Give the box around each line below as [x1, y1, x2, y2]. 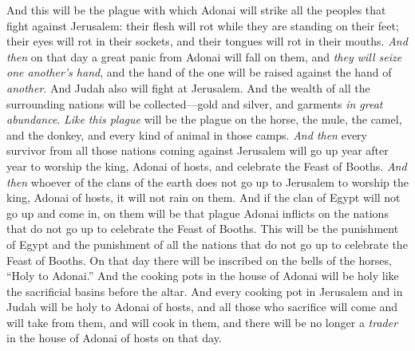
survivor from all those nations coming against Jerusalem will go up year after [6, 142, 389, 159]
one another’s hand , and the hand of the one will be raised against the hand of [6, 64, 392, 81]
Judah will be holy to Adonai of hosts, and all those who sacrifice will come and [6, 298, 398, 315]
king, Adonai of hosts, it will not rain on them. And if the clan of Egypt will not [6, 189, 401, 206]
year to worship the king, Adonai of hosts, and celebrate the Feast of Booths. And [6, 157, 407, 174]
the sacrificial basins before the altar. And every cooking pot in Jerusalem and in [6, 282, 403, 299]
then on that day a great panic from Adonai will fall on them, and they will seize [6, 48, 402, 65]
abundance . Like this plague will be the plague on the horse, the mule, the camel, [6, 111, 402, 128]
